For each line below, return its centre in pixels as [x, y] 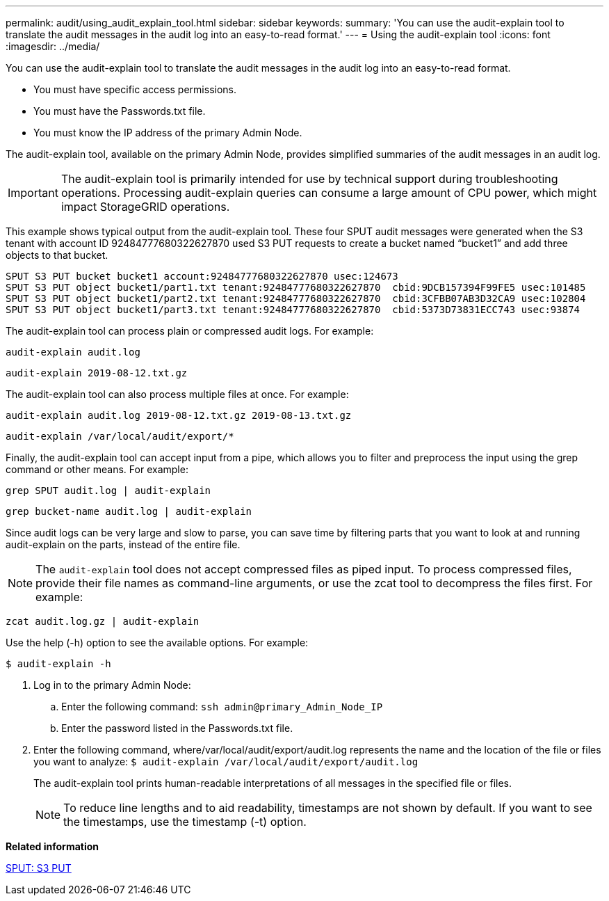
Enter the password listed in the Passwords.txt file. [177, 728]
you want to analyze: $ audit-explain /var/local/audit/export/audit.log [226, 762]
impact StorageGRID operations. [145, 207]
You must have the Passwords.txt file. [120, 111]
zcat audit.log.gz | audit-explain [103, 621]
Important [33, 193]
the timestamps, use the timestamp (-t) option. [185, 822]
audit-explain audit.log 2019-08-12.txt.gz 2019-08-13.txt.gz [179, 415]
